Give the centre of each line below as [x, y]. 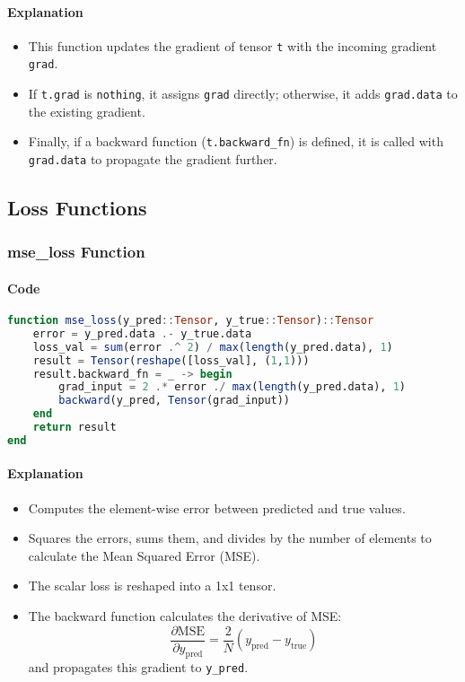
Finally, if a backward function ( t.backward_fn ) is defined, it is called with [236, 141]
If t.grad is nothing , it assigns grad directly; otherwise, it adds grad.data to [243, 94]
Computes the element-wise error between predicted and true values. [217, 507]
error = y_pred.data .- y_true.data [142, 333]
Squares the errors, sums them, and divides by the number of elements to [230, 538]
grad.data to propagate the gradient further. [153, 159]
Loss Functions [77, 208]
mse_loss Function [76, 252]
